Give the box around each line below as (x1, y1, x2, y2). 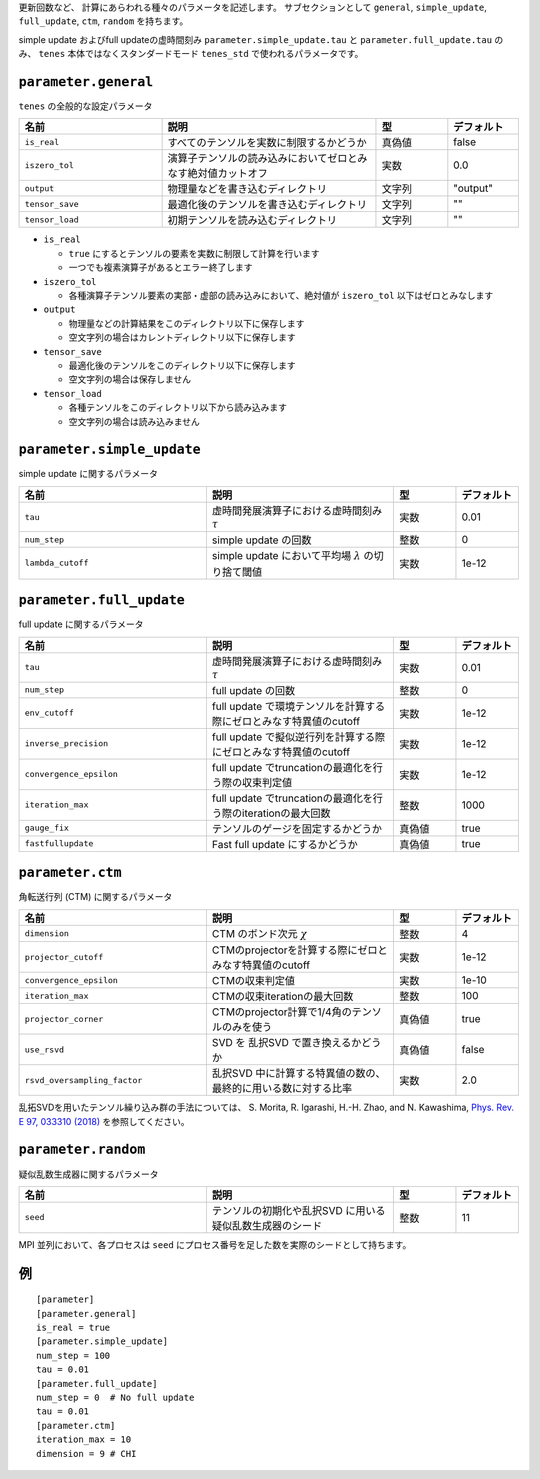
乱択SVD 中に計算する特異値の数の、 (211, 1066, 386, 1080)
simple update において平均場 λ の (211, 549, 374, 563)
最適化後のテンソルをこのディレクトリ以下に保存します (68, 359, 297, 371)
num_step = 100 (36, 1350, 111, 1361)
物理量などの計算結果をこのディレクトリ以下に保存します (68, 317, 305, 329)
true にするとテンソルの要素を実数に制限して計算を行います (68, 247, 320, 259)
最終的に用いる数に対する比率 (211, 1081, 353, 1095)
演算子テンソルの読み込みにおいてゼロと (167, 151, 358, 165)
